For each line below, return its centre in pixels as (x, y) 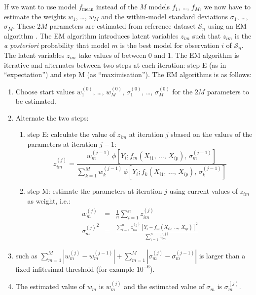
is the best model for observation (170, 45)
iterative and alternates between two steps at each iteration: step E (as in (115, 64)
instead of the (117, 6)
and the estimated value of (164, 286)
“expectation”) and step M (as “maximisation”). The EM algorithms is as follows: (128, 74)
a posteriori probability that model (57, 45)
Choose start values (45, 91)
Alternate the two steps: (52, 117)
